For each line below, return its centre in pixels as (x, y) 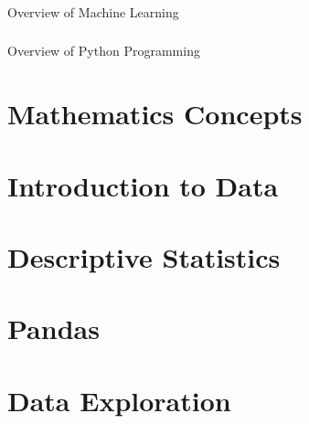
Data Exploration (119, 400)
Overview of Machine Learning (93, 11)
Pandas (53, 329)
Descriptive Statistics (144, 256)
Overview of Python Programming (104, 51)
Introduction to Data (143, 185)
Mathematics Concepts (155, 114)
